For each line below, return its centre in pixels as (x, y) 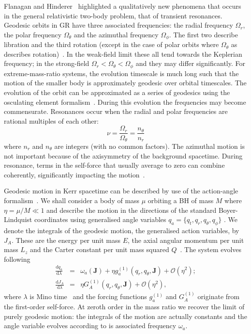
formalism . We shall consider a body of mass (72, 200)
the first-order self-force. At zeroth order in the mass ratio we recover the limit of (124, 307)
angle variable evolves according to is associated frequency (90, 326)
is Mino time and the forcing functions (88, 296)
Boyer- (228, 210)
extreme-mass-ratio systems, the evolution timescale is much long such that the (121, 73)
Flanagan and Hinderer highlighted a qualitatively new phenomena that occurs (123, 6)
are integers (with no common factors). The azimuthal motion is (149, 146)
